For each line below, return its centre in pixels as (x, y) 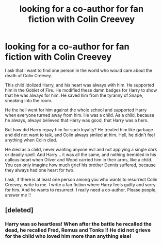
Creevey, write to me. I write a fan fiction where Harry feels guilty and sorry (81, 184)
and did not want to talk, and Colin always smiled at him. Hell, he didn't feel (80, 135)
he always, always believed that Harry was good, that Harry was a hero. (77, 120)
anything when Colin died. (31, 140)
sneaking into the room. (29, 100)
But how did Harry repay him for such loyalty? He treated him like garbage (79, 129)
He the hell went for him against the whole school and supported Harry (76, 110)
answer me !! (18, 195)
